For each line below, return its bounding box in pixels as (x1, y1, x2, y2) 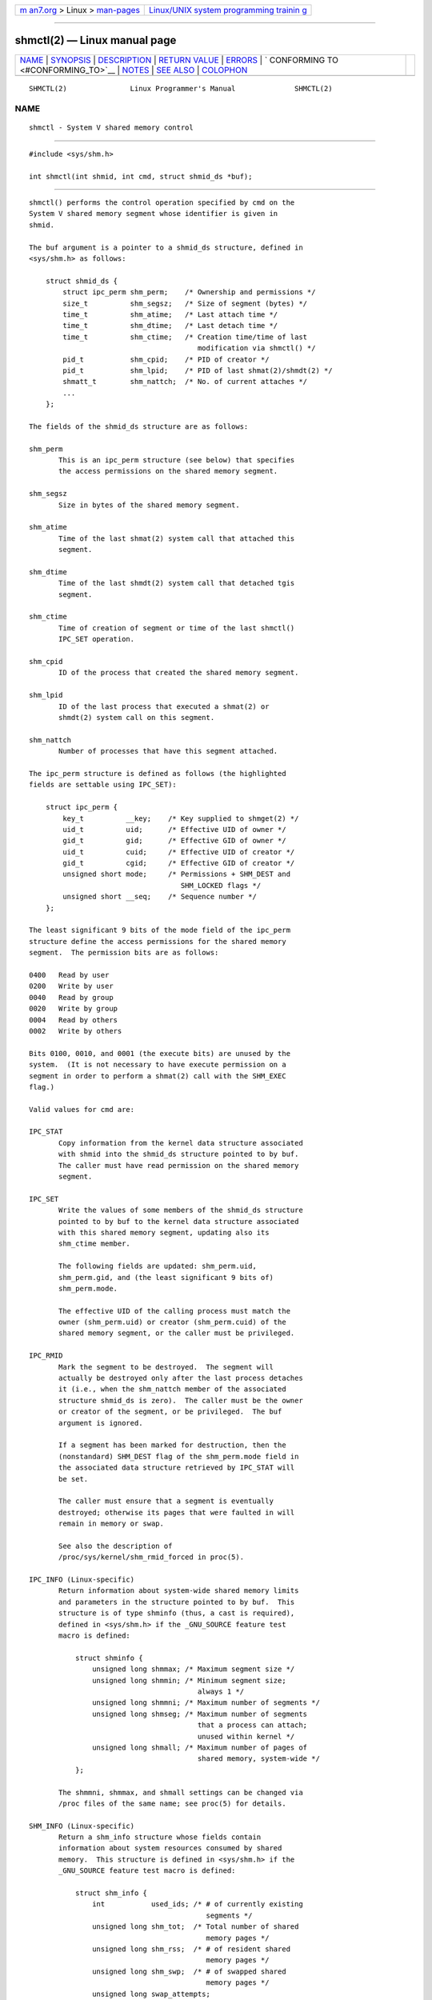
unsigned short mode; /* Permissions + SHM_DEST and (62, 870, 291, 879)
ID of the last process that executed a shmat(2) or (58, 702, 270, 711)
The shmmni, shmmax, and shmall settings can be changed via (58, 1788, 303, 1797)
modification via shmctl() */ (197, 344, 316, 353)
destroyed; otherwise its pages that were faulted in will (58, 1508, 295, 1517)
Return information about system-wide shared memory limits (58, 1586, 299, 1595)
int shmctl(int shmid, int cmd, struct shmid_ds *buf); (29, 172, 253, 181)
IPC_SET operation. (58, 634, 135, 644)
